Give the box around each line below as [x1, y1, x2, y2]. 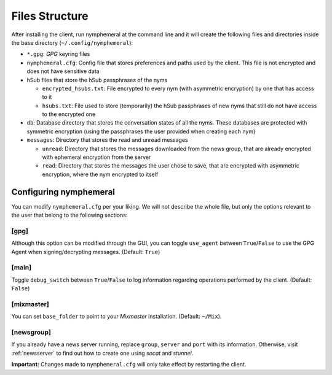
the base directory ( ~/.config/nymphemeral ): [11, 39, 133, 46]
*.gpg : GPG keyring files [26, 50, 90, 58]
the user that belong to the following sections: [11, 212, 128, 219]
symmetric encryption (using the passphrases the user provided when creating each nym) [26, 128, 256, 135]
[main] [11, 263, 32, 272]
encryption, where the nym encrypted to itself [42, 171, 159, 178]
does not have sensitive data [26, 68, 100, 75]
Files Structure [11, 9, 89, 23]
